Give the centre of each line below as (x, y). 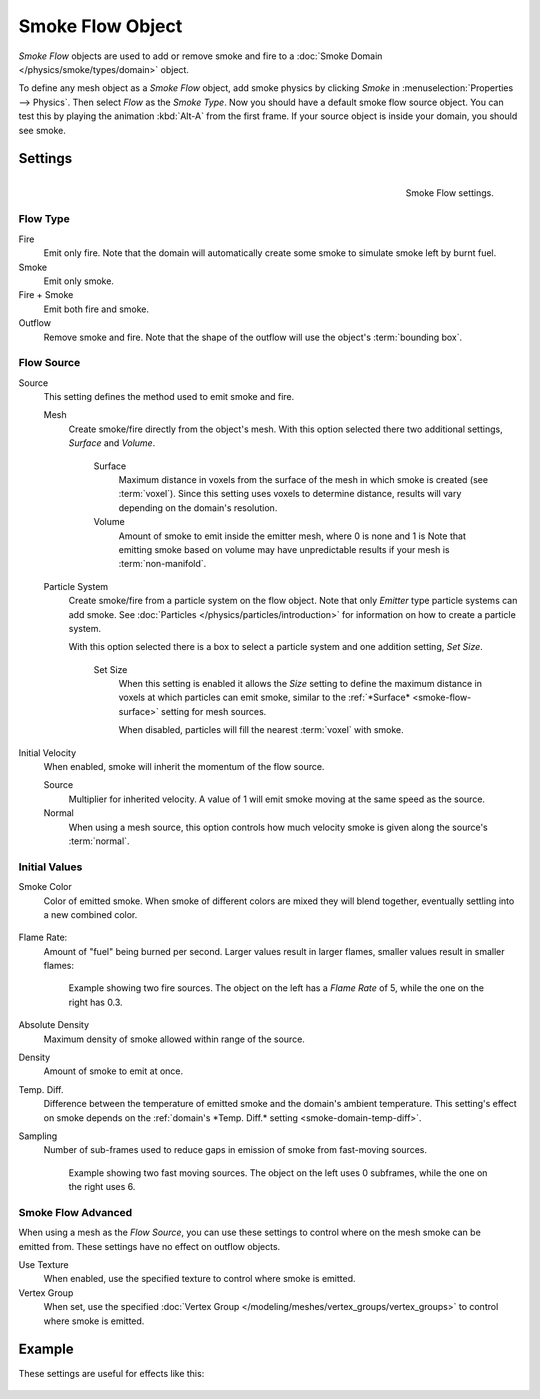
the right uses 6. (102, 1187)
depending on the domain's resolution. (198, 507)
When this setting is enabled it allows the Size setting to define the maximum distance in (300, 684)
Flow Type (44, 219)
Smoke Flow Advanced (75, 1212)
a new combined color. (90, 914)
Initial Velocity (47, 752)
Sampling (38, 1136)
